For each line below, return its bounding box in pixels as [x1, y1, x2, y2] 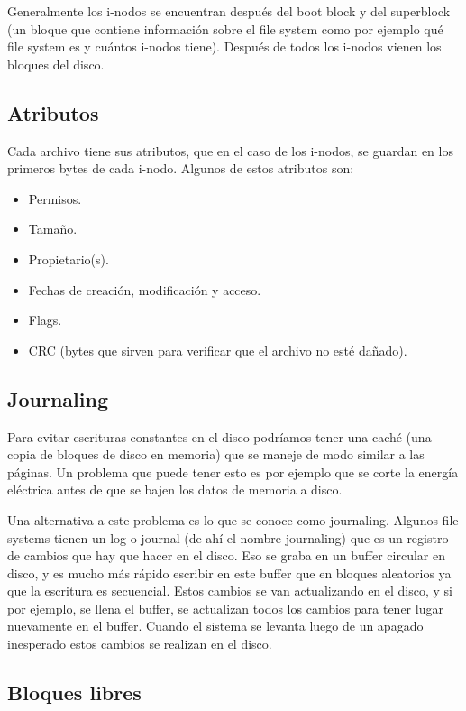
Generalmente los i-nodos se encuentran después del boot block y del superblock [7, 2, 451, 20]
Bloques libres [7, 679, 142, 706]
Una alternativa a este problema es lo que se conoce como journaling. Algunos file [7, 510, 459, 529]
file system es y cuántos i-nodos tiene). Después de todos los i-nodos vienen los [7, 37, 442, 56]
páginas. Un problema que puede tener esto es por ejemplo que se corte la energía [7, 462, 459, 481]
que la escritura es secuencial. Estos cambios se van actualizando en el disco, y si [7, 581, 452, 600]
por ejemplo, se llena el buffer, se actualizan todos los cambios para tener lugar [7, 598, 443, 617]
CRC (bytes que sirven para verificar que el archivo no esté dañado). [28, 340, 407, 359]
